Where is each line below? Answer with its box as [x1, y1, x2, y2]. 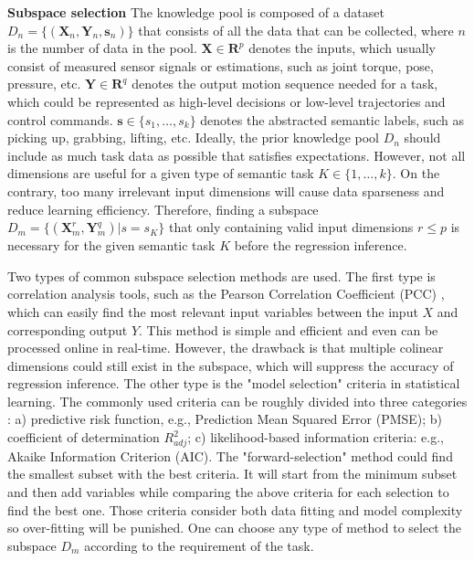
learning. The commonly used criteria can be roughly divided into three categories [7, 391, 468, 410]
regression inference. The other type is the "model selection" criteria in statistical [7, 374, 460, 393]
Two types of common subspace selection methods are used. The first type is [7, 266, 436, 285]
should [404, 128, 441, 147]
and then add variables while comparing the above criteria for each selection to [7, 482, 449, 501]
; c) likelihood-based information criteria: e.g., [187, 428, 444, 447]
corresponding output [7, 320, 128, 339]
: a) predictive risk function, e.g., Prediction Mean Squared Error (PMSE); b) [7, 409, 443, 429]
